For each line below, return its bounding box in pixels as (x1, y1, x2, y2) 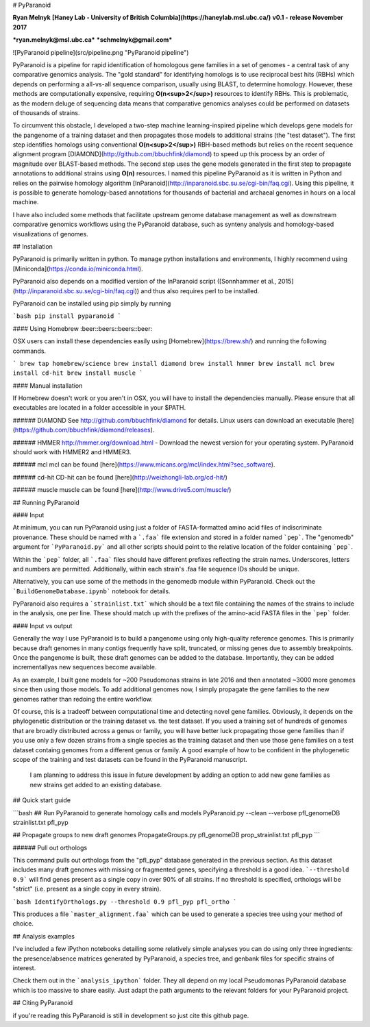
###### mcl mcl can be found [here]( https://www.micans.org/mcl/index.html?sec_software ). (12, 460, 275, 469)
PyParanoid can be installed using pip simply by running (12, 299, 171, 308)
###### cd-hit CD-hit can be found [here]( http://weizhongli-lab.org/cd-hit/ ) (12, 473, 227, 481)
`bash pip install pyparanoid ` (12, 312, 121, 320)
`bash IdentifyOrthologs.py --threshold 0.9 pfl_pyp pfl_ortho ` (12, 898, 237, 906)
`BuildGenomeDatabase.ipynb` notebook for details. (12, 586, 171, 595)
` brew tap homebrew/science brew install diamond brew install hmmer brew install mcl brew (12, 360, 335, 367)
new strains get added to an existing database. (29, 780, 162, 789)
